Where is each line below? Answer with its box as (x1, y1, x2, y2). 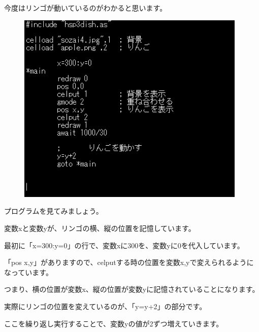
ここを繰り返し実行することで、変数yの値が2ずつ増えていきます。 (4, 318, 223, 328)
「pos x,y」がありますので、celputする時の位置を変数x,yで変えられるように (4, 257, 254, 268)
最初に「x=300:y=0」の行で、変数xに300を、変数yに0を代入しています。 (4, 240, 244, 250)
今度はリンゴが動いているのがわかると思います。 (4, 3, 167, 13)
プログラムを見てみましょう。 (4, 206, 103, 216)
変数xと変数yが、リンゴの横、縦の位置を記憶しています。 (4, 222, 196, 233)
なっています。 (4, 267, 53, 277)
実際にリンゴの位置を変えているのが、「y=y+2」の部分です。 (4, 301, 207, 311)
